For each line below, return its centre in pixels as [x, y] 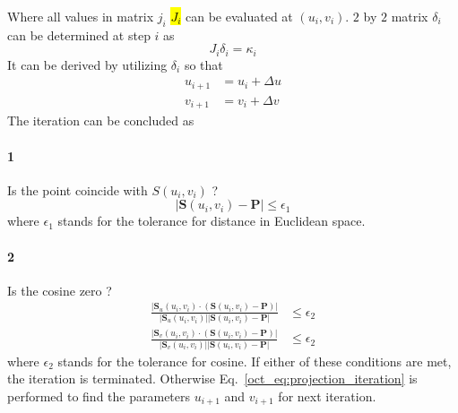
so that [203, 64]
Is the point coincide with [78, 189]
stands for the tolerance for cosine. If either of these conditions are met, [255, 361]
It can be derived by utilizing [87, 64]
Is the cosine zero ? [60, 290]
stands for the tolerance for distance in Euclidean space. [212, 221]
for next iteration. [327, 396]
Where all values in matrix [81, 16]
